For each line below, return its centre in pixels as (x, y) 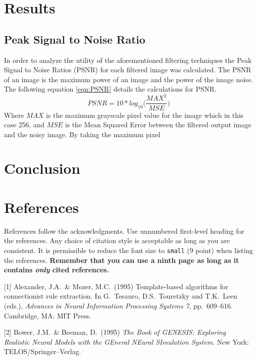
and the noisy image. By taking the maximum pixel (82, 134)
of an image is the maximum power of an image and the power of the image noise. (129, 79)
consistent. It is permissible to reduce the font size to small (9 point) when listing (128, 250)
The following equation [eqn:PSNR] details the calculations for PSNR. (110, 89)
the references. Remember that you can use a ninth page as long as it (122, 260)
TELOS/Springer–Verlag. (43, 351)
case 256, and (24, 125)
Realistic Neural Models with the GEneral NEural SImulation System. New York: (127, 341)
